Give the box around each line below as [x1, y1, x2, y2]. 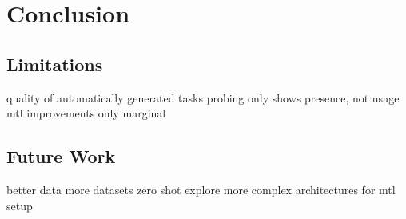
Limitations [6, 51, 103, 76]
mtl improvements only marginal [6, 105, 166, 121]
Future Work [6, 144, 116, 169]
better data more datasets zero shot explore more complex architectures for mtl [6, 181, 396, 197]
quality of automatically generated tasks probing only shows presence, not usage [6, 89, 400, 106]
